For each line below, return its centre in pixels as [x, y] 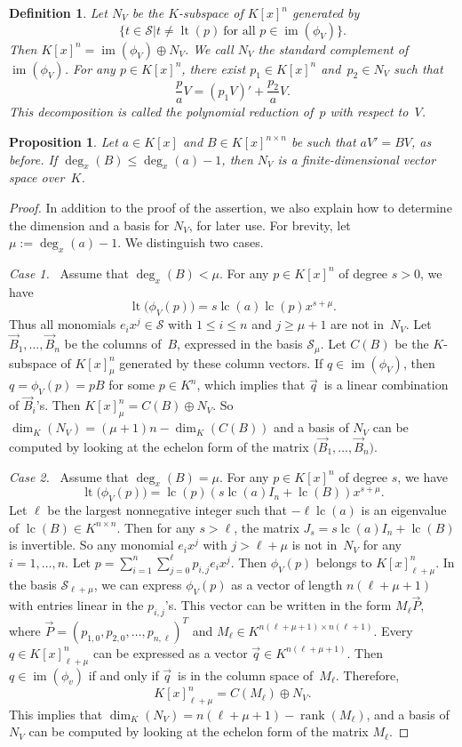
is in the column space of [246, 675]
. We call [209, 48]
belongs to [344, 562]
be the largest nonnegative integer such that [167, 510]
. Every [393, 630]
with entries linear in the [76, 605]
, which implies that [251, 385]
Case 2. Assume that [69, 476]
